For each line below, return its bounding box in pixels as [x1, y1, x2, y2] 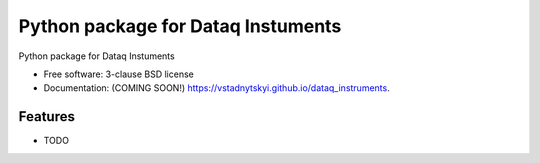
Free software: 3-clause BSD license [43, 68, 194, 80]
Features [18, 108, 75, 125]
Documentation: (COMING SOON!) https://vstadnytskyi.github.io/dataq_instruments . [43, 82, 390, 94]
